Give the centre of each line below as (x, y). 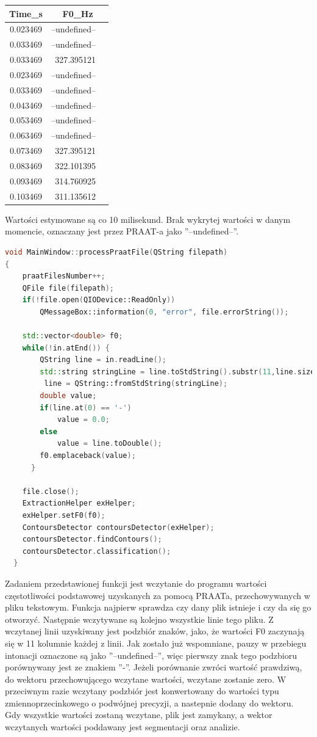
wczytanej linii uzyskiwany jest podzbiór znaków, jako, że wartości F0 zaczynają (155, 631)
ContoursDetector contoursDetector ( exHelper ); (118, 527)
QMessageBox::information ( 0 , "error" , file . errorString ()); (164, 312)
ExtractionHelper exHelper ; (79, 503)
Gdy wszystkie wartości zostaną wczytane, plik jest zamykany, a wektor (139, 715)
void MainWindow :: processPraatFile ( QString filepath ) (116, 252)
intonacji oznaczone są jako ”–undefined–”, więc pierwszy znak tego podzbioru (151, 655)
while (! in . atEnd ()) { (66, 348)
